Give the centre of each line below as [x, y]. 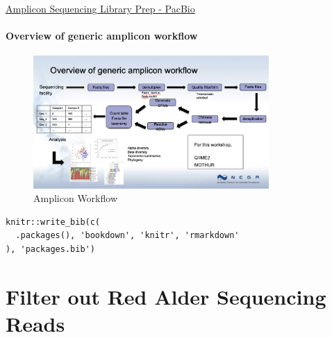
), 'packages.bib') [50, 249]
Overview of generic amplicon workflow [102, 36]
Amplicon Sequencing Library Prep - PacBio [100, 8]
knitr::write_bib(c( [53, 222]
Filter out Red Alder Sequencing [166, 296]
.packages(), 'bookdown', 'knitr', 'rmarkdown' [127, 236]
